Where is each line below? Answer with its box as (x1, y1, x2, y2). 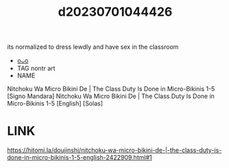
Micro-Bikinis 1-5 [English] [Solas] (7, 99, 104, 108)
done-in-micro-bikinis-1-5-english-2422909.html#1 (7, 154, 152, 162)
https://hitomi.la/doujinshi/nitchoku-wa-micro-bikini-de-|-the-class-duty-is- (7, 146, 222, 154)
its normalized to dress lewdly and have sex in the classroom (7, 43, 179, 51)
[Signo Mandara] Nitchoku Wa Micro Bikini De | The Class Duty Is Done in (7, 92, 215, 100)
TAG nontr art (16, 64, 56, 73)
